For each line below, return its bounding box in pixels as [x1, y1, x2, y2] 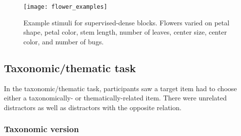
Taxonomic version [4, 123, 79, 135]
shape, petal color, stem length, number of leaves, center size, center [23, 27, 227, 37]
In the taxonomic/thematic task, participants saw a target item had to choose [4, 83, 237, 93]
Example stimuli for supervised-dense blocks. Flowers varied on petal [23, 17, 230, 27]
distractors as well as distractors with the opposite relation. [4, 102, 181, 112]
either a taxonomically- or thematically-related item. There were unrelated [4, 93, 227, 103]
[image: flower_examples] [23, 3, 107, 10]
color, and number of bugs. [23, 36, 104, 46]
